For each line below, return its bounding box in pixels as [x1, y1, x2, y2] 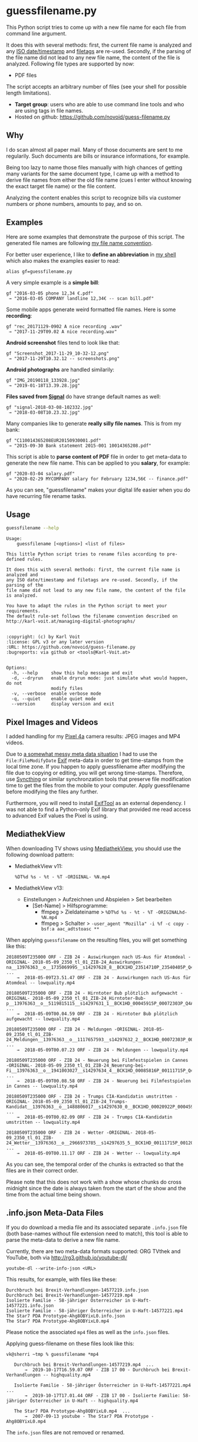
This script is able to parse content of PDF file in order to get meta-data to [6, 453, 187, 460]
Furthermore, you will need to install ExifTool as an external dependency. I [6, 800, 186, 807]
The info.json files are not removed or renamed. [6, 1428, 125, 1436]
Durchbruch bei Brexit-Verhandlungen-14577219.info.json [6, 1287, 149, 1293]
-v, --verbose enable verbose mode [11, 691, 101, 697]
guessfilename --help [6, 525, 60, 531]
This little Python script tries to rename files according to [6, 551, 165, 557]
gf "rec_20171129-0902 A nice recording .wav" [6, 323, 123, 329]
